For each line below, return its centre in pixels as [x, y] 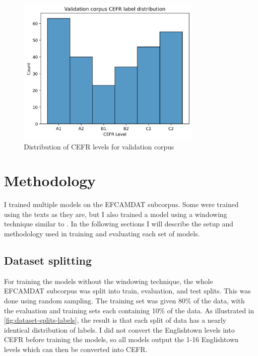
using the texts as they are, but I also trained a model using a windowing [116, 214]
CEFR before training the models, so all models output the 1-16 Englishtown [121, 339]
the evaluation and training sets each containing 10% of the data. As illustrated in [129, 310]
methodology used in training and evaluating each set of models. [102, 234]
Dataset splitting [48, 260]
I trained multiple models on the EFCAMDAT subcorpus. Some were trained [121, 204]
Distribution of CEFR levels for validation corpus [99, 146]
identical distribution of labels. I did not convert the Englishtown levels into [119, 329]
